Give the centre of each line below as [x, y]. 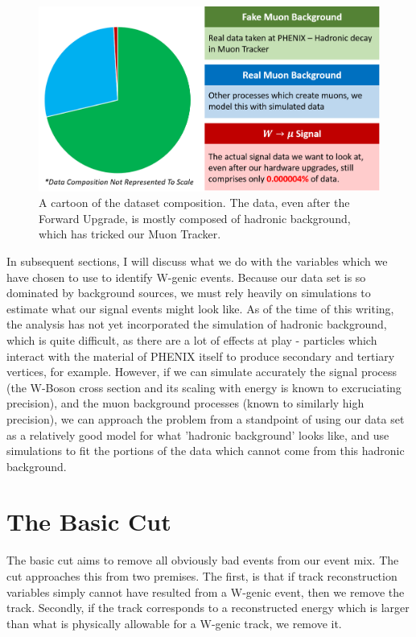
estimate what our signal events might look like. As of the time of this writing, [200, 308]
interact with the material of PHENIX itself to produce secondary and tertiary [201, 356]
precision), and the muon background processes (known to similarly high [185, 403]
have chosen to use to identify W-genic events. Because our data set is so [186, 277]
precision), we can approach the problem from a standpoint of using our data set [206, 418]
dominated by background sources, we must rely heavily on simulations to [189, 293]
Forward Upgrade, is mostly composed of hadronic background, [195, 218]
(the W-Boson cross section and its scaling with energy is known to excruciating [204, 387]
